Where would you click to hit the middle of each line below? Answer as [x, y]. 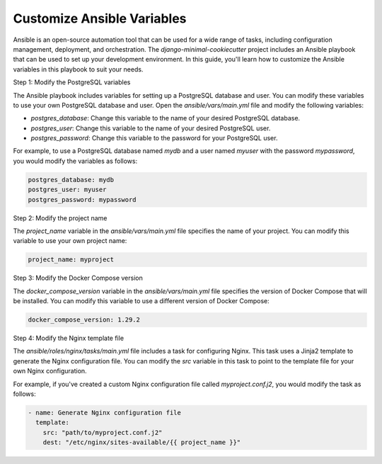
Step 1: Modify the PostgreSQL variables [72, 82]
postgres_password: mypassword [82, 199]
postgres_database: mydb [71, 180]
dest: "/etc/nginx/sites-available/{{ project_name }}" [142, 442]
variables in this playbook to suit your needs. [78, 69]
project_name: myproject [71, 260]
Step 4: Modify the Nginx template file [68, 338]
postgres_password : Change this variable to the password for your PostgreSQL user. [154, 138]
